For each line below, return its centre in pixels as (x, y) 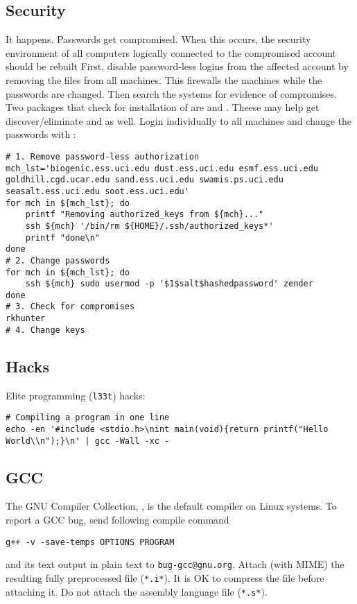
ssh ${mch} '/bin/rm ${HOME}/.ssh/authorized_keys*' (149, 226)
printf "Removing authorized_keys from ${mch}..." (145, 215)
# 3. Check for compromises (70, 307)
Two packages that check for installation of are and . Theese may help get (163, 107)
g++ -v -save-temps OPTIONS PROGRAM (90, 542)
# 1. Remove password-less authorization (103, 156)
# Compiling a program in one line (88, 418)
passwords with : (41, 134)
